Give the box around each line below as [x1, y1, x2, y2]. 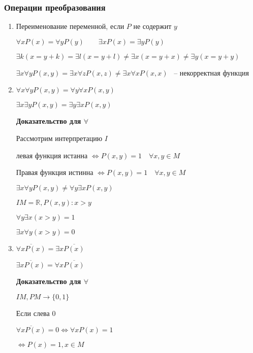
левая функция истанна [16, 150, 88, 160]
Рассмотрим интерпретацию [16, 133, 103, 143]
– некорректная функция [174, 67, 249, 78]
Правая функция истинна [16, 167, 93, 178]
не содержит [133, 21, 172, 31]
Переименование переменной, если [16, 21, 124, 31]
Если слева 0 [16, 307, 56, 318]
